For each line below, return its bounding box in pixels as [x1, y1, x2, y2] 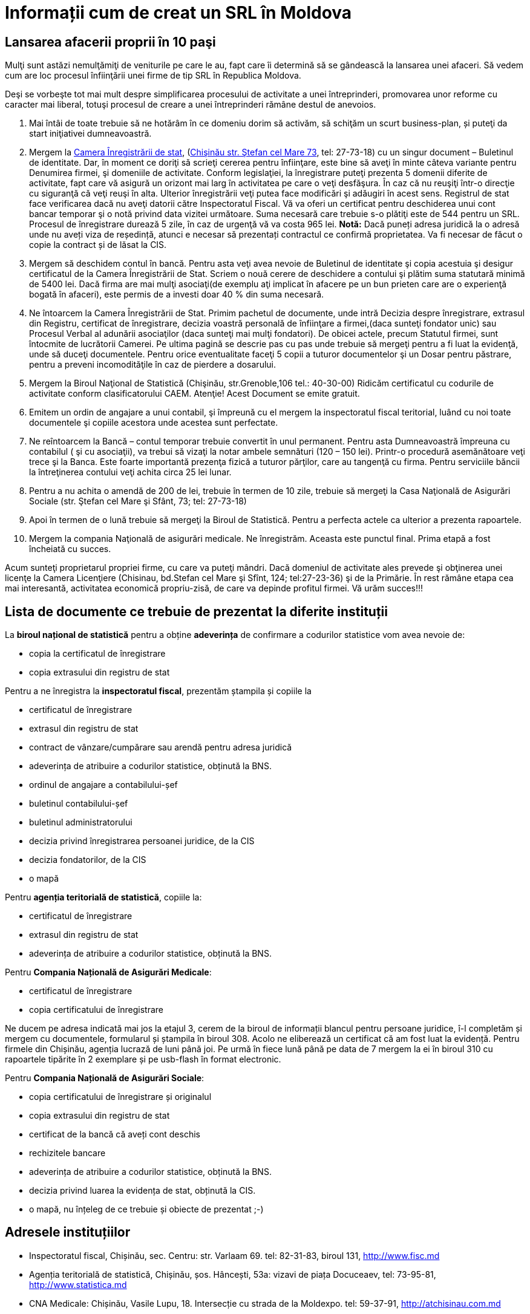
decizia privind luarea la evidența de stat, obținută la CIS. [29, 1185, 256, 1196]
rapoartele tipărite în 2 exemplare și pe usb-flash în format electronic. [5, 1054, 281, 1065]
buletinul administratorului [29, 817, 132, 828]
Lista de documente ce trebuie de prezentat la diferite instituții [5, 603, 388, 619]
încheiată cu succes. [29, 544, 111, 555]
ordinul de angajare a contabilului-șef [29, 779, 178, 790]
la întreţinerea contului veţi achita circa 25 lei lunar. [29, 467, 232, 478]
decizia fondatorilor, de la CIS [29, 854, 146, 865]
